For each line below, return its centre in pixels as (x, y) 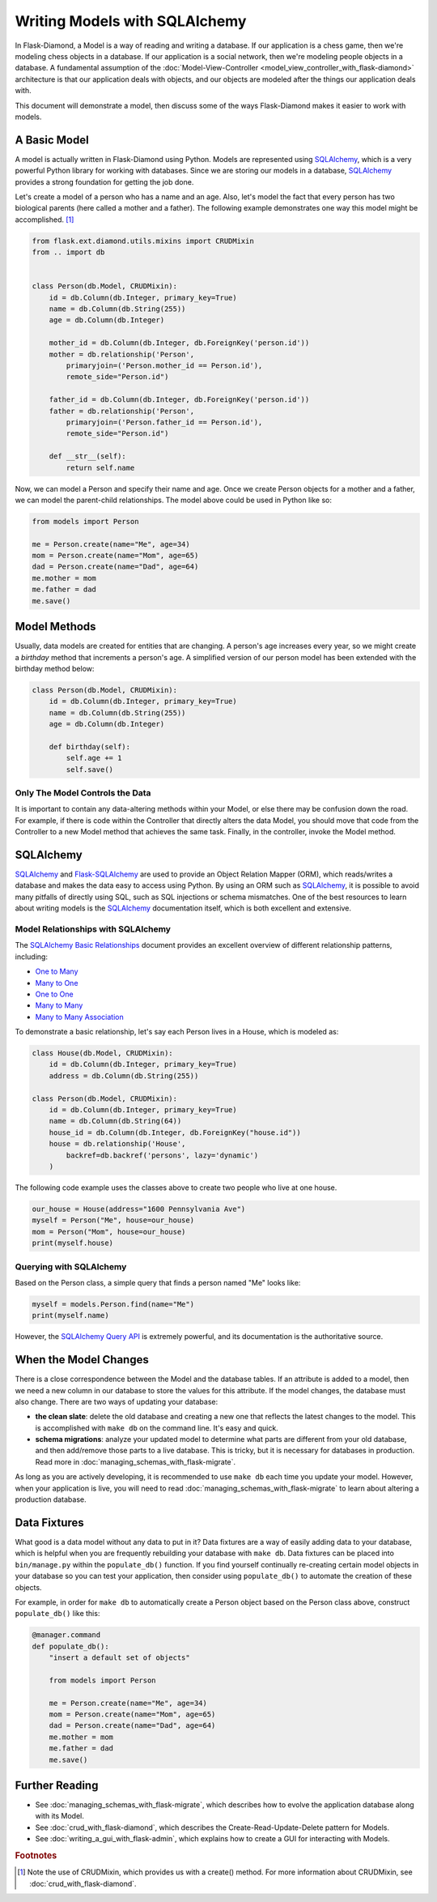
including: (32, 957)
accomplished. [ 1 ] (45, 220)
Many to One (57, 983)
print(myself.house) (72, 1243)
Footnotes (36, 1856)
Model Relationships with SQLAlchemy (93, 929)
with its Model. (60, 1816)
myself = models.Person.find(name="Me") (113, 1304)
